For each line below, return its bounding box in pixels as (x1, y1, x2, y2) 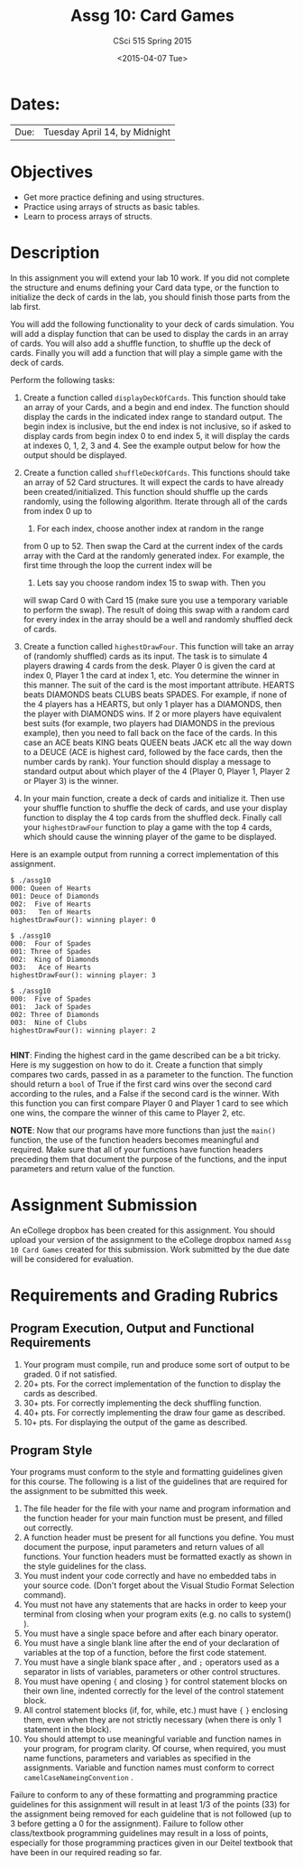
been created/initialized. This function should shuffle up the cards (23, 486, 269, 497)
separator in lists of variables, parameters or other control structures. (23, 1666, 280, 1677)
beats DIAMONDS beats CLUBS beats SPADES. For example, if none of (23, 688, 288, 700)
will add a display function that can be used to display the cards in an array (10, 328, 289, 339)
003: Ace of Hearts (10, 963, 92, 972)
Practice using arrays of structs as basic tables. (23, 201, 201, 212)
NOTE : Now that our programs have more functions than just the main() (10, 1125, 276, 1135)
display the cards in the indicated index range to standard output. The (23, 411, 283, 422)
